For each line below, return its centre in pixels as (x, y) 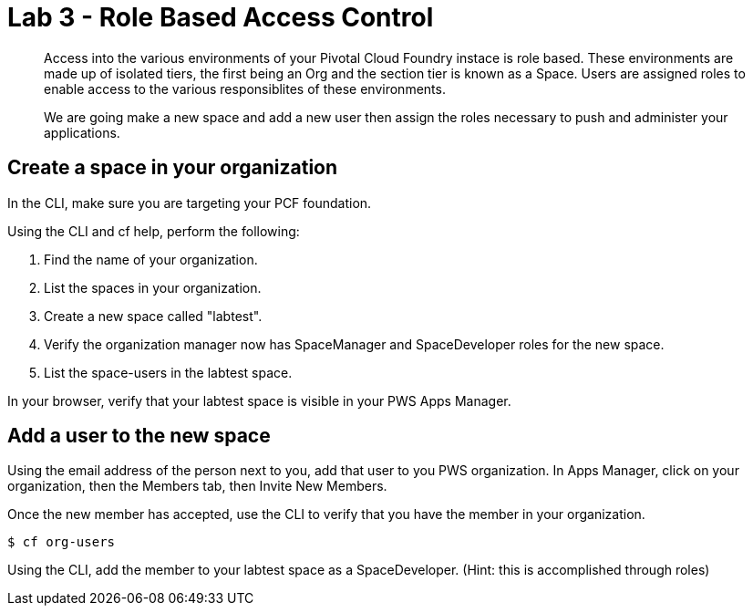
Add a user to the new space (139, 436)
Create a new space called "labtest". (153, 316)
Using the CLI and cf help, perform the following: (154, 231)
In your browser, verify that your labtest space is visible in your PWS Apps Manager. (259, 400)
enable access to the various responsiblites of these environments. (245, 88)
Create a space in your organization (173, 168)
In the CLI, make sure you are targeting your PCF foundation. (190, 203)
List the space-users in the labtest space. (168, 372)
